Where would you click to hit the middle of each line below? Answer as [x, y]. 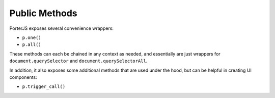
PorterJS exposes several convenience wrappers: [62, 28]
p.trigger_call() [44, 87]
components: [23, 77]
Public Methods [43, 13]
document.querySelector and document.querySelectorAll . [78, 61]
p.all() [32, 45]
